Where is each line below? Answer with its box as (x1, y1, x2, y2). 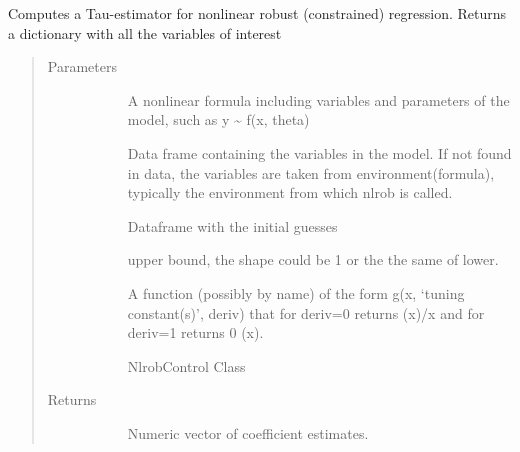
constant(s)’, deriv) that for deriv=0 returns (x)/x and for (127, 302, 485, 323)
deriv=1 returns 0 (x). (127, 322, 264, 343)
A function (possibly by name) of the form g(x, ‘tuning (127, 282, 465, 303)
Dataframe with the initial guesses (127, 215, 338, 236)
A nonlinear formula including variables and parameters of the (127, 89, 510, 110)
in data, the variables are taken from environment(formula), (127, 162, 495, 183)
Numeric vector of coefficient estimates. (127, 422, 369, 443)
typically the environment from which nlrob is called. (127, 182, 453, 203)
